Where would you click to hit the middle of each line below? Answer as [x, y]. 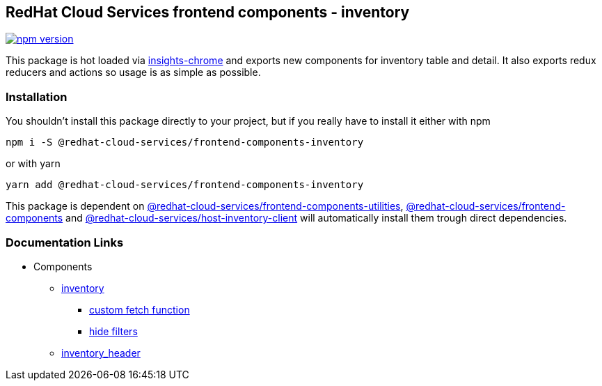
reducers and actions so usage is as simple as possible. [133, 72]
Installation [37, 96]
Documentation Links [65, 242]
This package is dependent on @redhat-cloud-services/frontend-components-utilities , [205, 206]
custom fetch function [140, 309]
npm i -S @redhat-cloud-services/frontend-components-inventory [185, 142]
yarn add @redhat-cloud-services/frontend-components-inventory [185, 185]
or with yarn [33, 164]
